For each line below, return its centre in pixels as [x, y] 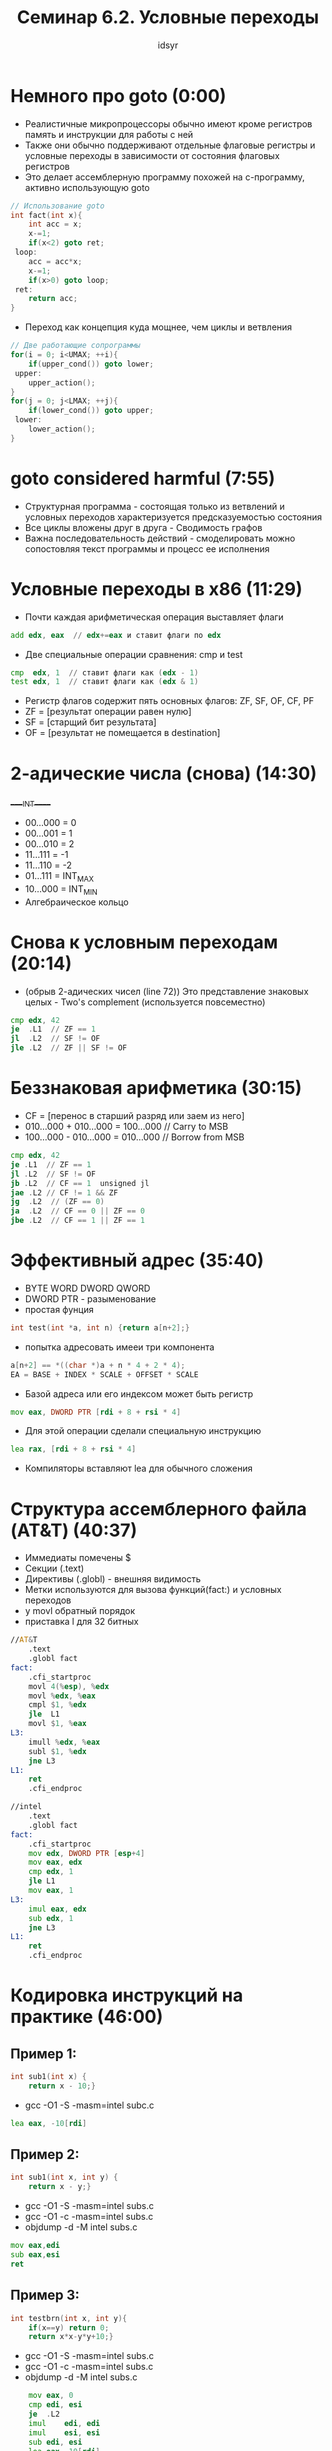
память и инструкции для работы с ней [109, 134]
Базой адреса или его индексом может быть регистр [138, 1393]
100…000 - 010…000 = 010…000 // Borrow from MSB [134, 1137]
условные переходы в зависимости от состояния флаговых [152, 155]
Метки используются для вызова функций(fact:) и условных [153, 1590]
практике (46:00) [86, 2017]
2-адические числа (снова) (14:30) [163, 773]
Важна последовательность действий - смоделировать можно [160, 538]
